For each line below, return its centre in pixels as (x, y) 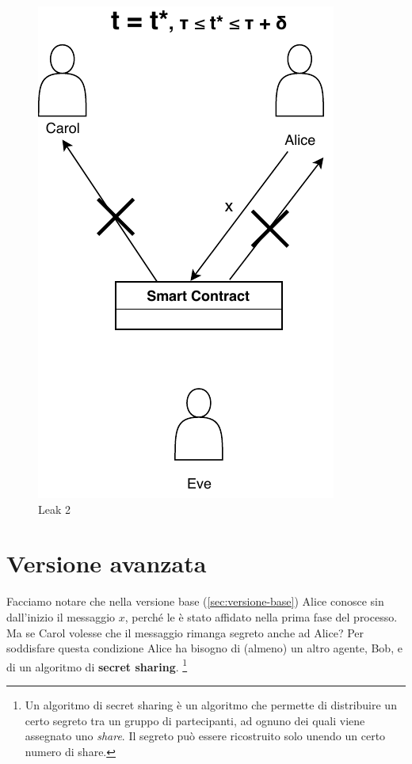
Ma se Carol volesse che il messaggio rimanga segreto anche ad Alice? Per (185, 632)
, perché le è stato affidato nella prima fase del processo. (261, 616)
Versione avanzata (107, 563)
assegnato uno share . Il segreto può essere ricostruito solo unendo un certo (205, 736)
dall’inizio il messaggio (61, 616)
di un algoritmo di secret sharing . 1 (97, 665)
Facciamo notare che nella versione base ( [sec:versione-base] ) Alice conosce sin (195, 601)
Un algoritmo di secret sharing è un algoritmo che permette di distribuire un (211, 704)
